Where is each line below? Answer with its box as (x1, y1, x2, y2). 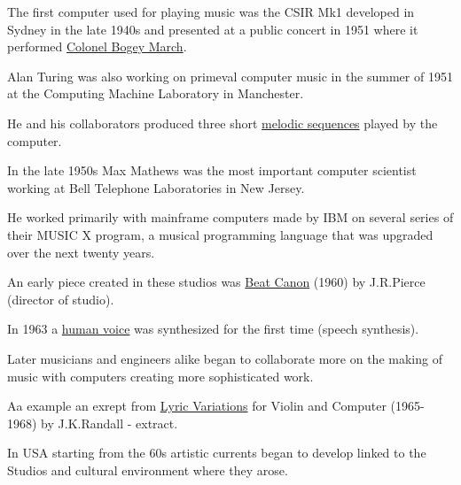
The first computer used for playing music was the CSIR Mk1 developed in (7, 3, 415, 20)
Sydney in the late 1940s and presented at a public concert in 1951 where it (7, 19, 418, 38)
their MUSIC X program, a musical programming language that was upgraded (7, 225, 434, 243)
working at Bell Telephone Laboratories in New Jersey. (7, 178, 305, 196)
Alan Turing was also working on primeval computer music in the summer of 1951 (7, 66, 453, 85)
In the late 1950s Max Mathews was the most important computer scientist (7, 161, 417, 180)
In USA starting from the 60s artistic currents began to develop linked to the (7, 443, 426, 462)
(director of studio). (7, 289, 114, 308)
